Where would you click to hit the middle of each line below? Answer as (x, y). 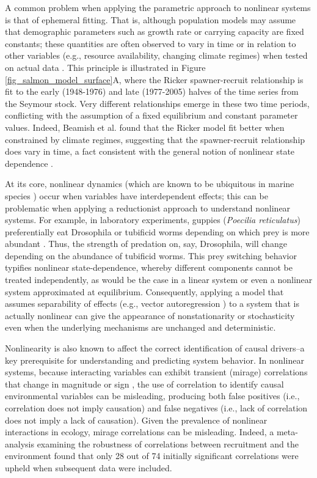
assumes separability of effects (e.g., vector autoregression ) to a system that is (152, 303)
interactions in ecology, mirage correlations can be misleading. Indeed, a (140, 432)
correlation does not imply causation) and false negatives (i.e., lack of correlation (156, 408)
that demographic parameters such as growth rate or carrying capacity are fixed (155, 31)
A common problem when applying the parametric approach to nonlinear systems (158, 7)
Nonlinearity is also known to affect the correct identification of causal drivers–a (155, 348)
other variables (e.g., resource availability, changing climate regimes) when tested (156, 55)
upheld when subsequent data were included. (89, 467)
